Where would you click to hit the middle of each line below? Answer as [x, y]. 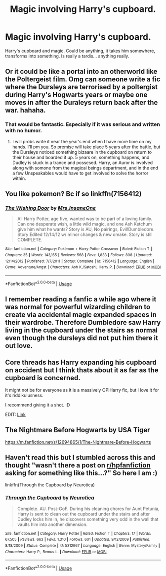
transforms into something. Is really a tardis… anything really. [67, 56]
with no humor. [23, 131]
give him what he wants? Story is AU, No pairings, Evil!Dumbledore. [86, 230]
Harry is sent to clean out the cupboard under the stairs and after [83, 514]
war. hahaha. [25, 110]
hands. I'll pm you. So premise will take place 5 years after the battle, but [86, 147]
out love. [19, 346]
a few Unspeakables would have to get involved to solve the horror [80, 173]
